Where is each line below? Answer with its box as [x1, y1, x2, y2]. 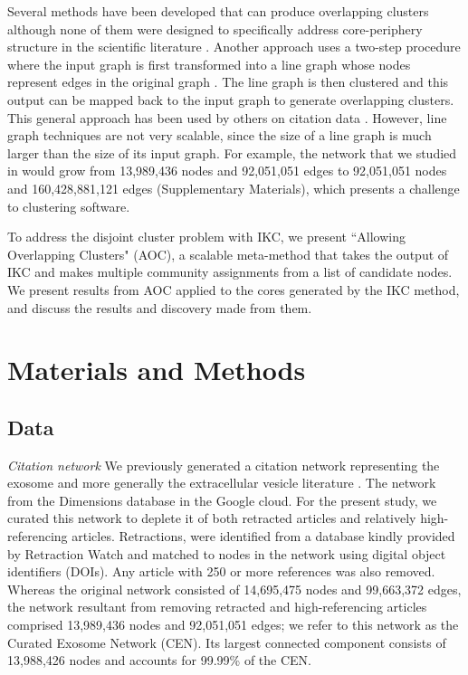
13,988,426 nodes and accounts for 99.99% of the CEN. [7, 651, 311, 670]
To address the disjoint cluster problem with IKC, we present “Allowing [7, 227, 406, 246]
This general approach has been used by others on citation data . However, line [7, 108, 447, 127]
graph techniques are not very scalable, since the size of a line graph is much [7, 126, 432, 145]
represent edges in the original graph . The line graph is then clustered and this [7, 72, 449, 91]
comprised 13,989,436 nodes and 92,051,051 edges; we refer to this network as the [7, 615, 459, 634]
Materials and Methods [7, 351, 306, 388]
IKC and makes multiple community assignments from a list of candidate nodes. [7, 262, 453, 281]
